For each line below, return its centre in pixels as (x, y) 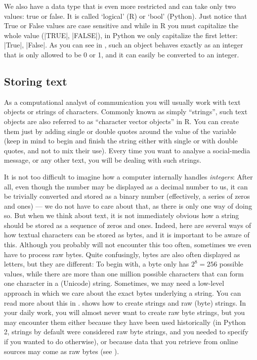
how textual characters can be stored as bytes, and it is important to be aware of (127, 235)
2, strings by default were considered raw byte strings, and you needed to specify (126, 332)
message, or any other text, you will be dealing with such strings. (103, 160)
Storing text (36, 81)
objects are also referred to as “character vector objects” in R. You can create (122, 121)
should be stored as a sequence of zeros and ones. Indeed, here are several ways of (128, 225)
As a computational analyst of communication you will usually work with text (122, 102)
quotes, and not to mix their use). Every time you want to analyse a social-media (127, 150)
